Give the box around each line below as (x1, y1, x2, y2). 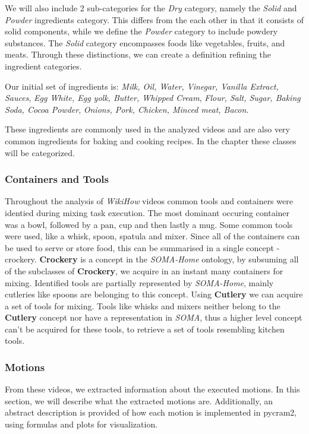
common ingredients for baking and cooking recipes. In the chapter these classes (5, 134, 297, 147)
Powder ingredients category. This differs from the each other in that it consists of (5, 13, 304, 26)
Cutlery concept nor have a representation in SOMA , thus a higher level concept (5, 311, 302, 324)
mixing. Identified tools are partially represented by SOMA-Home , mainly (5, 276, 274, 289)
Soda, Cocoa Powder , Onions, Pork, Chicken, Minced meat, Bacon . (5, 103, 249, 115)
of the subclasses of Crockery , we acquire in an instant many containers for (5, 264, 283, 277)
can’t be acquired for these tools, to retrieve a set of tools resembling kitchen (5, 322, 285, 335)
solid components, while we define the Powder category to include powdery (5, 25, 278, 37)
